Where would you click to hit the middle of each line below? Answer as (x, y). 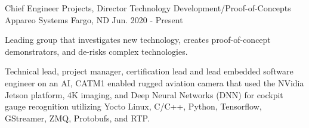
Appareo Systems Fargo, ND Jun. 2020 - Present (94, 19)
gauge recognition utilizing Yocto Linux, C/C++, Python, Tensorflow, (133, 106)
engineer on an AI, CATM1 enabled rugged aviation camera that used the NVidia (154, 82)
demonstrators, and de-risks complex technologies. (96, 51)
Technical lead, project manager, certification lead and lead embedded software (149, 71)
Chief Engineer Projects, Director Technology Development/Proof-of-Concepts (148, 8)
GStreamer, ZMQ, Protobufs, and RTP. (77, 118)
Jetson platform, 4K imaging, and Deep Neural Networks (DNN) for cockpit (144, 94)
